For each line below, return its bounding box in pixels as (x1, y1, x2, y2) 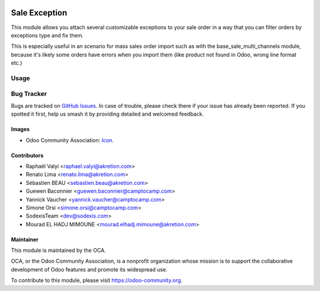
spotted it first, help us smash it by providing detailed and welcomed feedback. (11, 110, 204, 118)
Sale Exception (11, 8, 68, 18)
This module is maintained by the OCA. (11, 247, 106, 254)
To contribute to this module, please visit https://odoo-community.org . (11, 277, 183, 284)
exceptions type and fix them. (11, 31, 84, 39)
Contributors (11, 152, 44, 159)
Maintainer (11, 236, 39, 243)
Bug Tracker (11, 89, 47, 98)
